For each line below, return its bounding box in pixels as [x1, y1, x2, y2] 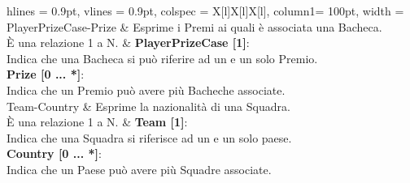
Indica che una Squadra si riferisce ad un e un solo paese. [7, 129, 292, 146]
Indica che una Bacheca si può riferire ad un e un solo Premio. [7, 49, 318, 66]
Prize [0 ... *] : [7, 66, 85, 83]
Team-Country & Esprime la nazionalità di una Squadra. [7, 97, 290, 114]
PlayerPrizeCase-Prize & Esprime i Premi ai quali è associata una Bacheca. [7, 18, 382, 35]
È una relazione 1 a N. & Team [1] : [7, 113, 188, 130]
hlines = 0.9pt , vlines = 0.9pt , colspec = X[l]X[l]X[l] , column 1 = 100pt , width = [7, 2, 404, 19]
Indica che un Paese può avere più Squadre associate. [7, 160, 272, 177]
